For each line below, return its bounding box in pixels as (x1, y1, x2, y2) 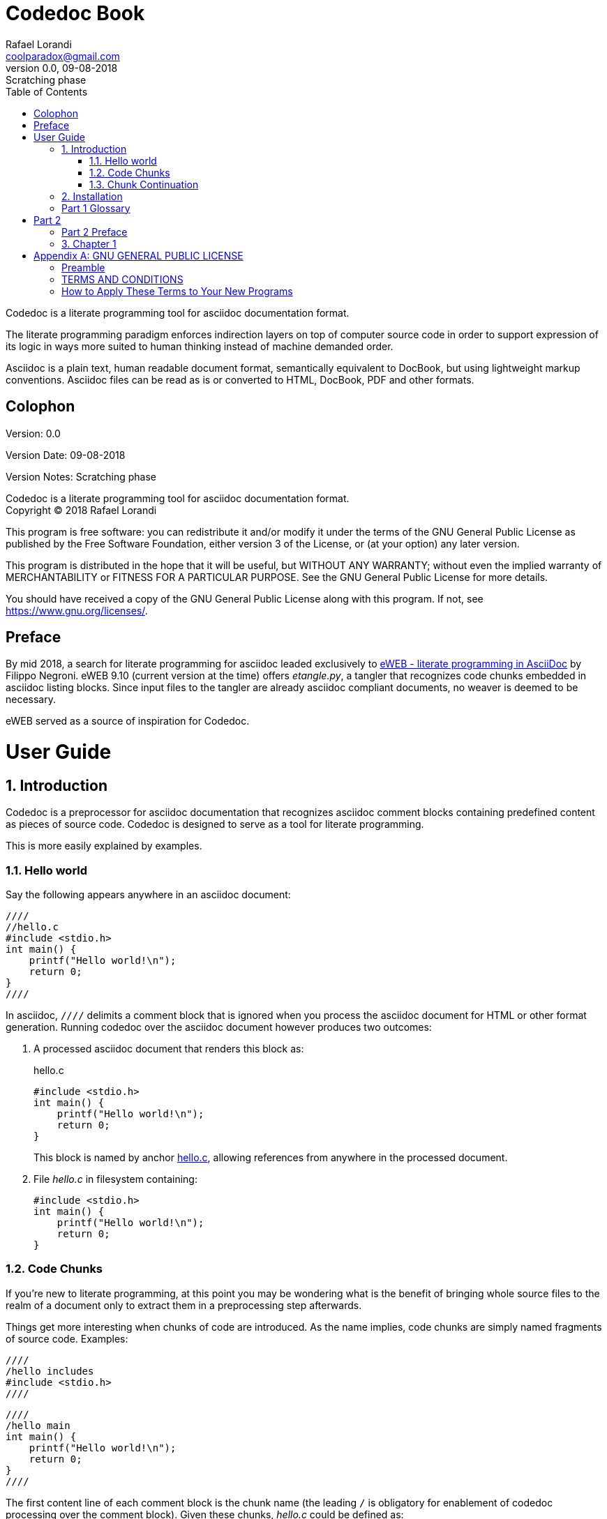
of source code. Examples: (6, 1332, 128, 1345)
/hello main (6, 1419, 70, 1431)
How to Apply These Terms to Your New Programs (61, 285, 293, 297)
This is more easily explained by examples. (6, 840, 202, 852)
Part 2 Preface (61, 225, 128, 238)
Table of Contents (6, 85, 88, 98)
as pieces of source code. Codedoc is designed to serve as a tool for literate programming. (6, 818, 424, 831)
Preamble (61, 261, 105, 273)
